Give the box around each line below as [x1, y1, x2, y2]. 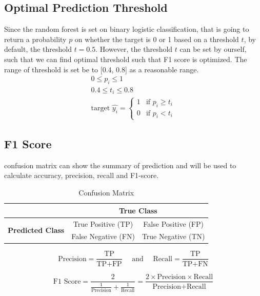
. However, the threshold [95, 44, 173, 54]
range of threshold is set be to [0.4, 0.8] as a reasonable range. [4, 64, 199, 74]
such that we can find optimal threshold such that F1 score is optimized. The [4, 53, 247, 64]
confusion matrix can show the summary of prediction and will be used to [4, 160, 236, 170]
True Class [118, 205, 157, 215]
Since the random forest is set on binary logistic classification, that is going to [4, 24, 249, 34]
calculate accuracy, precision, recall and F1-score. [4, 170, 159, 181]
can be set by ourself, [179, 44, 247, 54]
